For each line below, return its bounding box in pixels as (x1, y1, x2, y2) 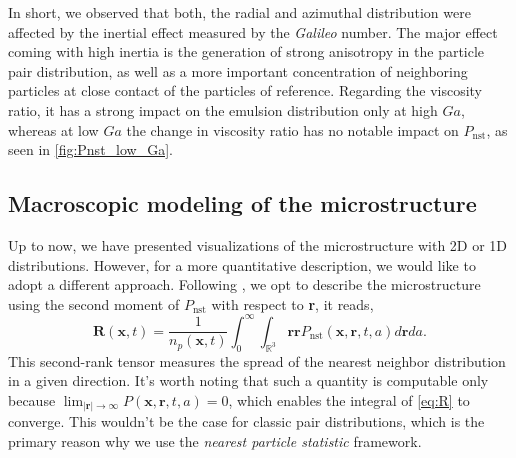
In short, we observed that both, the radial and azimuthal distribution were (8, 2, 471, 22)
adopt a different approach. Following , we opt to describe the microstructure (8, 274, 481, 295)
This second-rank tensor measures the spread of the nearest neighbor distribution (8, 350, 506, 371)
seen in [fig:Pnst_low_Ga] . (8, 139, 173, 160)
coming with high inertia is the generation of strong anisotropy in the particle (8, 41, 485, 62)
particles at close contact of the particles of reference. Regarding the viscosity (8, 80, 482, 101)
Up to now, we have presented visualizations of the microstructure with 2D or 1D (8, 234, 508, 255)
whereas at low (8, 119, 99, 140)
